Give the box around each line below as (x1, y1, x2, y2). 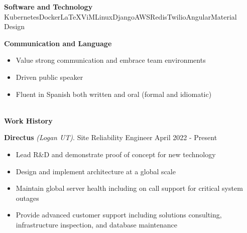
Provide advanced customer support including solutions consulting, (16, 209, 222, 220)
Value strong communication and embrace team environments (16, 55, 206, 65)
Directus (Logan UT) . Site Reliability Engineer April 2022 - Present (4, 132, 217, 143)
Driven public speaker (16, 71, 83, 82)
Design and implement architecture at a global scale (16, 166, 176, 176)
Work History (4, 115, 53, 126)
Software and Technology (4, 2, 93, 12)
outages (16, 192, 39, 203)
